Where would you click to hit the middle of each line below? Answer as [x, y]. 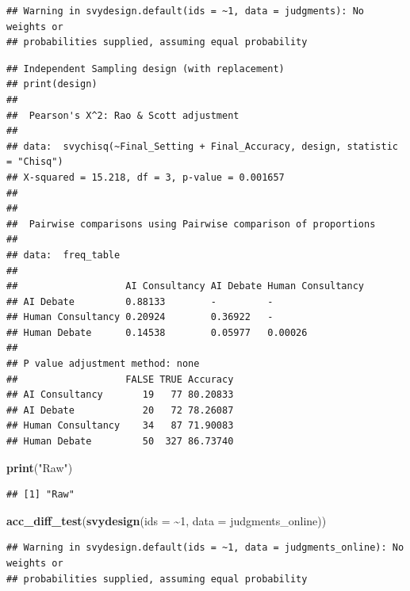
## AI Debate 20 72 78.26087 [120, 410]
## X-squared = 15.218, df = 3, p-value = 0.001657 [146, 177]
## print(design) [52, 84]
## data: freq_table [63, 255]
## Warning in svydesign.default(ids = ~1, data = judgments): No [186, 11]
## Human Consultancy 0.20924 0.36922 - [140, 317]
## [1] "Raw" [40, 495]
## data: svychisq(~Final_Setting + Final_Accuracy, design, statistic [202, 146]
